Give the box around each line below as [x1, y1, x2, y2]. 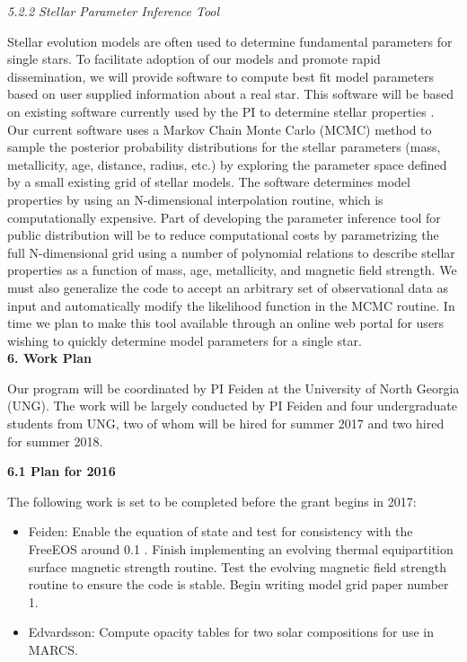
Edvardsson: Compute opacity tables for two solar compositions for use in [28, 622, 435, 641]
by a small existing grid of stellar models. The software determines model [7, 172, 410, 191]
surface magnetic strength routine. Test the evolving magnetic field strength [28, 557, 446, 576]
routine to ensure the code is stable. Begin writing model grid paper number [28, 575, 449, 594]
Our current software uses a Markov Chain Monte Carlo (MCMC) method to [7, 119, 432, 138]
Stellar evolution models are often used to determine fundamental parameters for [7, 31, 453, 50]
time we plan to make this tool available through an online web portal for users [7, 313, 445, 332]
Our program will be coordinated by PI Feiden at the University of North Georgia [7, 378, 460, 397]
